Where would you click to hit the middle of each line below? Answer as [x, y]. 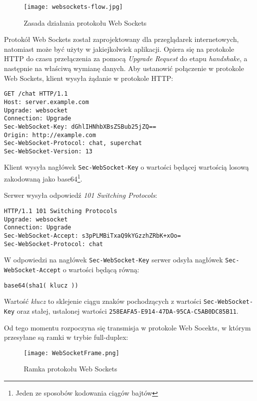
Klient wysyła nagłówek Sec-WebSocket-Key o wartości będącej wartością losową [127, 167]
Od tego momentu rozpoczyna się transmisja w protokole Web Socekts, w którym [128, 327]
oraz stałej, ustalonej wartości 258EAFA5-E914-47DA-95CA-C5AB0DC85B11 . [128, 310]
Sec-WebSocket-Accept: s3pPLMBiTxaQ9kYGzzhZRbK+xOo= [92, 236]
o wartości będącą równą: [101, 269]
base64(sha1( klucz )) [41, 285]
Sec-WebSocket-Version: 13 [48, 151]
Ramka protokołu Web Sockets [70, 369]
